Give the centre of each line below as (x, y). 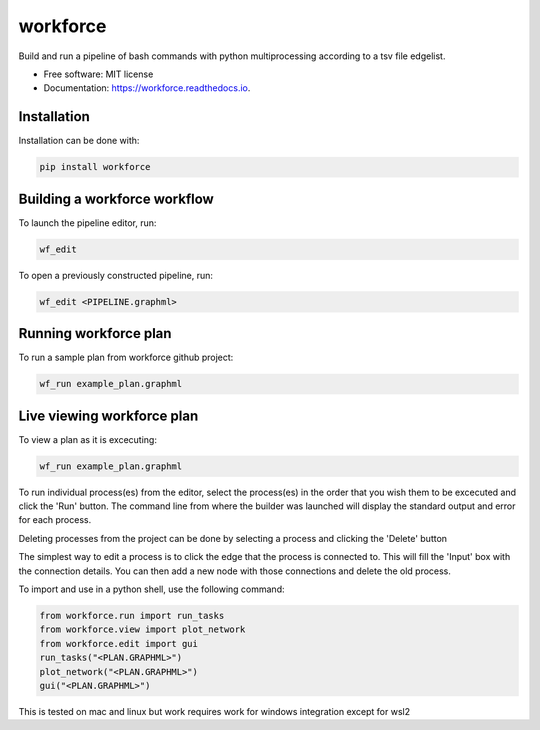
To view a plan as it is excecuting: (87, 439)
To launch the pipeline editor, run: (87, 222)
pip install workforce (95, 167)
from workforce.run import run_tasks (132, 615)
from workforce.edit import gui (119, 643)
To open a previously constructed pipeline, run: (116, 275)
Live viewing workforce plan (108, 415)
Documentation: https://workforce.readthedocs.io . (147, 88)
